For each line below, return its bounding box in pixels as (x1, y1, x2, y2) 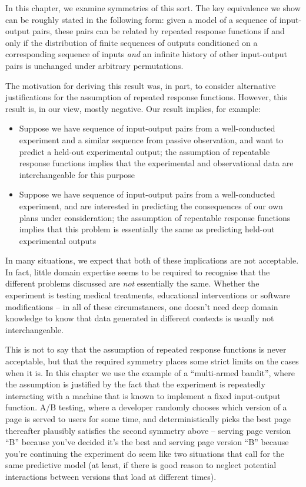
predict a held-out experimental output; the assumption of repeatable (19, 145, 270, 157)
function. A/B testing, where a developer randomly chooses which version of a (5, 401, 287, 413)
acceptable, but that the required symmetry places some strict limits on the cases (5, 355, 299, 367)
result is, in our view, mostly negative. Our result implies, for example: (5, 102, 261, 114)
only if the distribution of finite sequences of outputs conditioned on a (5, 36, 258, 48)
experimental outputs (19, 234, 97, 246)
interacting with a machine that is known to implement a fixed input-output (5, 389, 281, 402)
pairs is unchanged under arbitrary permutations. (5, 59, 184, 71)
